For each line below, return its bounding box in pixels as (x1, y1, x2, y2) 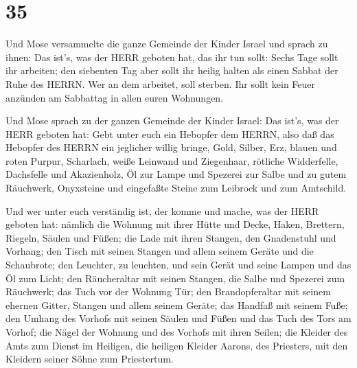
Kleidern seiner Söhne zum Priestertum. (5, 352, 174, 366)
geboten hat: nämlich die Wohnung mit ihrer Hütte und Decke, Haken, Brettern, (5, 217, 345, 231)
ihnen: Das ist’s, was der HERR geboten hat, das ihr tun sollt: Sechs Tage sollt (5, 49, 338, 64)
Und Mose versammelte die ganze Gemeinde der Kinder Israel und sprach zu (5, 36, 328, 51)
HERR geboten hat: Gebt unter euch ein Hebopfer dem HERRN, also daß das (5, 126, 334, 141)
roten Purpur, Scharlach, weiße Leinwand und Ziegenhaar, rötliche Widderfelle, (5, 153, 338, 168)
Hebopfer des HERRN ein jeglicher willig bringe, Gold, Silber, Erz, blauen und (5, 140, 337, 154)
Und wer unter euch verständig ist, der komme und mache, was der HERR (5, 203, 319, 218)
